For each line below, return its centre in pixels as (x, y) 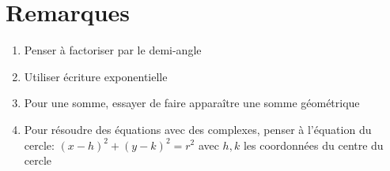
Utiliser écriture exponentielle (96, 76)
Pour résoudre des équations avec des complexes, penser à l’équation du (198, 129)
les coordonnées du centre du (313, 145)
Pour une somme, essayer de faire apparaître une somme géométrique (192, 103)
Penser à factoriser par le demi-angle (113, 50)
